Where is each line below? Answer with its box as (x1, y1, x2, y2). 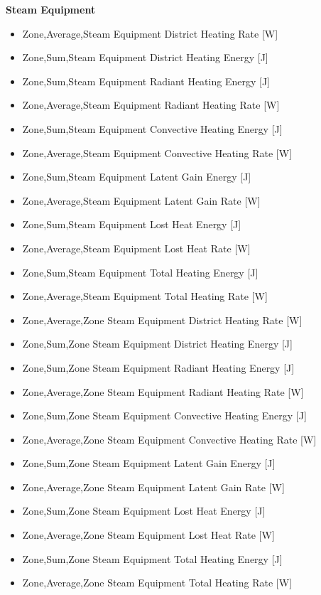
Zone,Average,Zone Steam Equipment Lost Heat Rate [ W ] (22, 527, 275, 542)
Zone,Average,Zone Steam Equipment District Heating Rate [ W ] (22, 312, 303, 327)
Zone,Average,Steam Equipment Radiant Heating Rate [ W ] (22, 97, 280, 112)
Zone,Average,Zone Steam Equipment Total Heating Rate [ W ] (22, 575, 293, 590)
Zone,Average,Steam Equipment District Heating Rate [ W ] (22, 26, 278, 41)
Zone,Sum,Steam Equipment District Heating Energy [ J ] (22, 50, 268, 65)
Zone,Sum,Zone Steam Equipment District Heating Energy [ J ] (22, 336, 293, 351)
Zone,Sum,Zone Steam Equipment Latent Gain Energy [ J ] (22, 456, 276, 471)
